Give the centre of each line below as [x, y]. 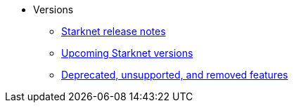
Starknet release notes [114, 31]
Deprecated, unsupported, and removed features [175, 75]
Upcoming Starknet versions [127, 53]
